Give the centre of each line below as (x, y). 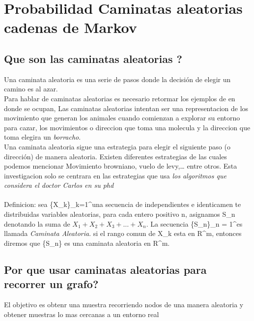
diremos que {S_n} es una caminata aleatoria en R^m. (87, 243)
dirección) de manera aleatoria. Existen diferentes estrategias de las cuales (115, 156)
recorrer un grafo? (51, 284)
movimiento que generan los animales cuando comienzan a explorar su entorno (122, 118)
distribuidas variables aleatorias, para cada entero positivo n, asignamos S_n (120, 214)
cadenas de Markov (71, 27)
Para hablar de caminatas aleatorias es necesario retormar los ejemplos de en (120, 98)
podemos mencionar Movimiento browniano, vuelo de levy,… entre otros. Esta (121, 166)
